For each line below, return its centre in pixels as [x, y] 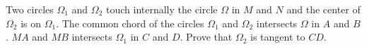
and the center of [324, 9]
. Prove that [206, 37]
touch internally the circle [162, 9]
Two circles [30, 9]
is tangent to [278, 37]
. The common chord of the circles [130, 23]
